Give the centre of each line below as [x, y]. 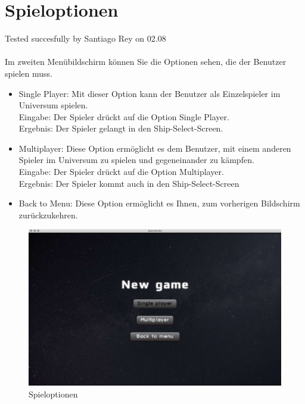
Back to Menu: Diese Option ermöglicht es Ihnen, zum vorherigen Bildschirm [159, 203]
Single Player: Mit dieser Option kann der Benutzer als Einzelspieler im [150, 93]
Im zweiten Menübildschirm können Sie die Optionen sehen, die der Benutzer [146, 62]
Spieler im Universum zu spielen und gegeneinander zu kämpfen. [136, 160]
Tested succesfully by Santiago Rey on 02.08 [85, 38]
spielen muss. [29, 73]
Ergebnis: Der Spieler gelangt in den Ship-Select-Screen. [121, 128]
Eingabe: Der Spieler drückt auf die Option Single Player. [124, 116]
